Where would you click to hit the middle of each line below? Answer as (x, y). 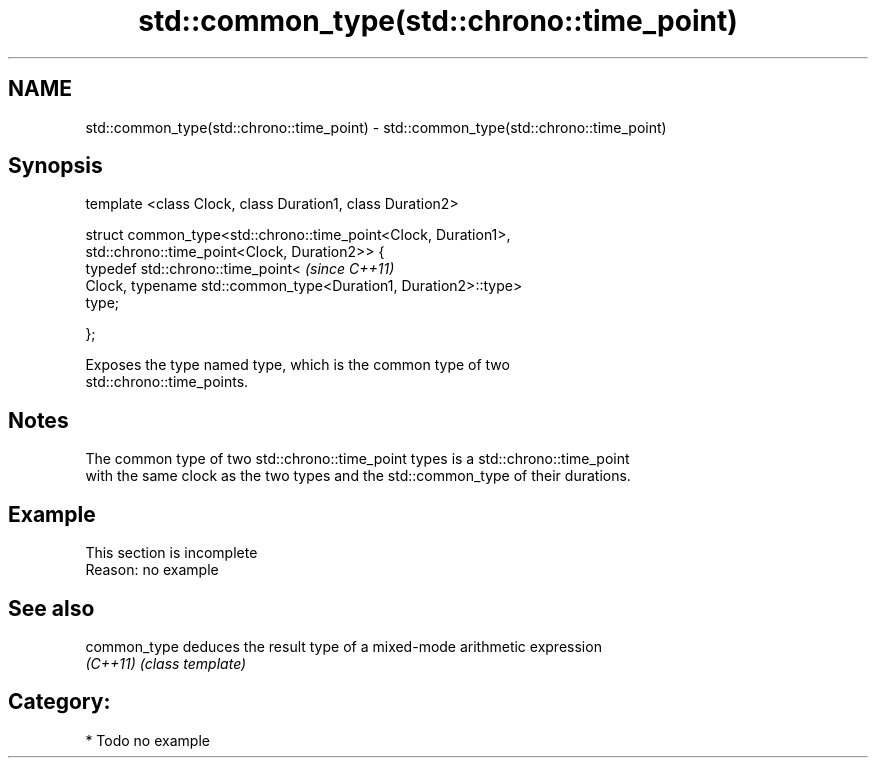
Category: (59, 702)
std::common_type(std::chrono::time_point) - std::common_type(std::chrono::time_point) (376, 127)
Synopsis (55, 166)
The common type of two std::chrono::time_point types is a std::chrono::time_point (357, 459)
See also (51, 608)
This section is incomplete (171, 553)
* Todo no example (147, 740)
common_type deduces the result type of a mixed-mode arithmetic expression (343, 646)
